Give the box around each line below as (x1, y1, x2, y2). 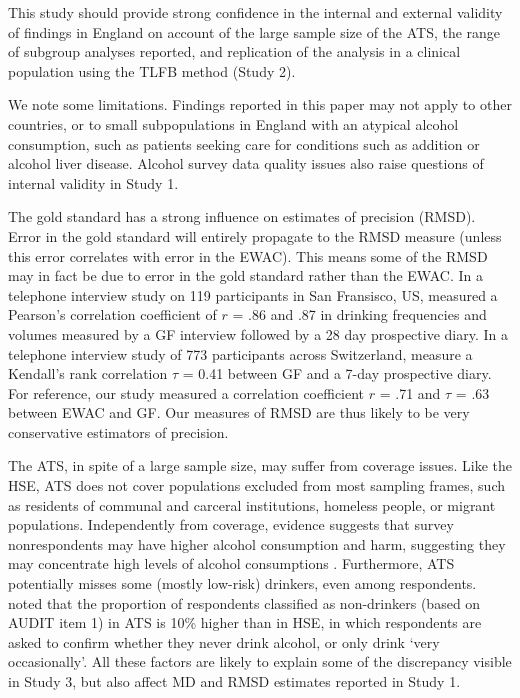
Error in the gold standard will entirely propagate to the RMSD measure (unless (8, 225, 502, 246)
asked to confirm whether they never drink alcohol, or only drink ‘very (8, 631, 440, 652)
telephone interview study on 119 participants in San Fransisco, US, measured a (8, 284, 498, 305)
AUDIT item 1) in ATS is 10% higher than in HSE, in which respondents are (8, 612, 482, 633)
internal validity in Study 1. (8, 172, 179, 193)
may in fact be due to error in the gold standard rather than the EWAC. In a (8, 265, 483, 286)
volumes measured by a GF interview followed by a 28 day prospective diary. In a (8, 323, 508, 344)
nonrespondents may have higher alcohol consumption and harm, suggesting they (8, 533, 506, 554)
